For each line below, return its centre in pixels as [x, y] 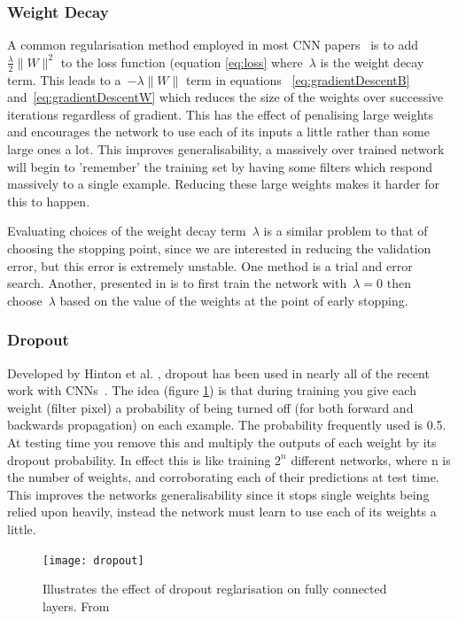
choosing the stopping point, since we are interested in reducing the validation [219, 248]
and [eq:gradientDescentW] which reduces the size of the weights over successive [225, 97]
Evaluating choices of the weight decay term [127, 231]
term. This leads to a [64, 79]
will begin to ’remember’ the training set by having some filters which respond [220, 166]
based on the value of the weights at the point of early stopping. [234, 300]
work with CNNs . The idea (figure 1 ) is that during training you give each [212, 390]
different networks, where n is [371, 459]
